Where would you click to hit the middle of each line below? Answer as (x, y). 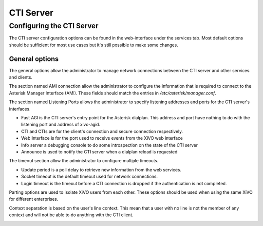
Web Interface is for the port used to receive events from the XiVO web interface (102, 138)
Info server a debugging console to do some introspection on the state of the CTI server (110, 145)
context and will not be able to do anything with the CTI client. (71, 215)
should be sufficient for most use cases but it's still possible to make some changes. (94, 45)
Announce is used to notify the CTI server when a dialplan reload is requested (99, 151)
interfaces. (20, 109)
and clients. (21, 77)
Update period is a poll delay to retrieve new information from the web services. (101, 169)
